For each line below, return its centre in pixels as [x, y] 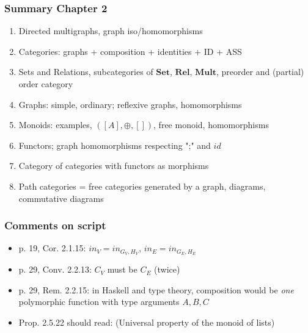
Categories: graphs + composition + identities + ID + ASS [130, 51]
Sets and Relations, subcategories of [86, 72]
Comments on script [55, 225]
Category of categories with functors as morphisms [114, 166]
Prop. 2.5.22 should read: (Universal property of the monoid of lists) [147, 322]
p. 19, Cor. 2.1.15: [52, 248]
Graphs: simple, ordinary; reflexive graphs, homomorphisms [130, 104]
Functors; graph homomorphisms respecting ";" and [115, 145]
